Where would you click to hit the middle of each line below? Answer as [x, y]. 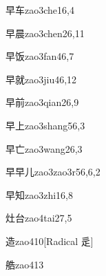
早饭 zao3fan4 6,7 [40, 56]
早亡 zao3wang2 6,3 [44, 148]
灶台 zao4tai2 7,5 [39, 218]
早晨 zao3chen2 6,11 [45, 33]
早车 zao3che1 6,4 [40, 10]
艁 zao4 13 [25, 264]
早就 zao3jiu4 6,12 [41, 79]
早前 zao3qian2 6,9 [42, 102]
